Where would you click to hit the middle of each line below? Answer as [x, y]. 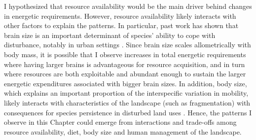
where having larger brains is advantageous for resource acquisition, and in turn [125, 64]
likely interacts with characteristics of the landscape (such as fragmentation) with [127, 102]
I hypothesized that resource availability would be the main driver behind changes [128, 6]
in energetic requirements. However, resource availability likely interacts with [120, 16]
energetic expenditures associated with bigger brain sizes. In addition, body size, [126, 83]
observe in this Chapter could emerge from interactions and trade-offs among [120, 122]
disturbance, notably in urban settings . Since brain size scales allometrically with [128, 45]
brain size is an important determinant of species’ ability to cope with [110, 35]
